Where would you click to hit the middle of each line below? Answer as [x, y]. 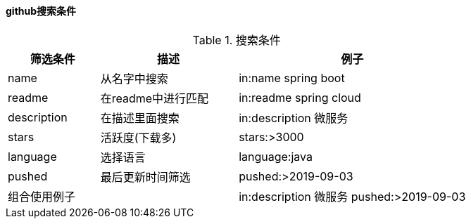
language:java [276, 156]
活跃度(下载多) [138, 137]
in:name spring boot [292, 78]
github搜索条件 [41, 11]
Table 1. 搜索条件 [237, 40]
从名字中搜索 [134, 78]
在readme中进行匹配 [155, 98]
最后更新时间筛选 [145, 177]
